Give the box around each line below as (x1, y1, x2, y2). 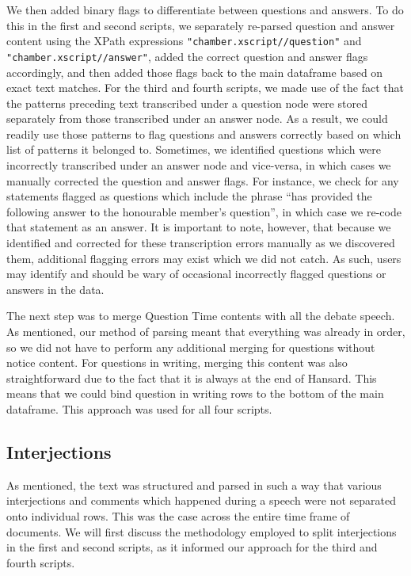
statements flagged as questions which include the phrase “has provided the (6, 188, 372, 204)
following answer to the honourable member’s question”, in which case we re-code (6, 203, 401, 219)
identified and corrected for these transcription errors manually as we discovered (6, 235, 395, 251)
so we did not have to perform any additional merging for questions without (6, 338, 375, 355)
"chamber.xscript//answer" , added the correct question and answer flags (6, 48, 368, 64)
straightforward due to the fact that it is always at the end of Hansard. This (6, 369, 377, 386)
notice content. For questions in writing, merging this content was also (6, 354, 348, 371)
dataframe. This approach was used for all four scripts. (6, 400, 272, 417)
